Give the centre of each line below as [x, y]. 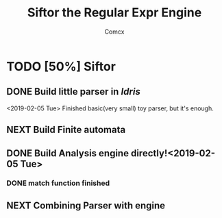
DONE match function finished [58, 183]
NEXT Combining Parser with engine [86, 205]
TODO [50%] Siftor [61, 66]
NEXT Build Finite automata [66, 130]
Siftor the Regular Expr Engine [114, 13]
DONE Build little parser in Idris [74, 92]
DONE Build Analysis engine [68, 153]
